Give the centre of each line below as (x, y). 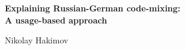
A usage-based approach (56, 20)
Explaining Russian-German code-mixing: (93, 8)
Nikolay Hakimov (37, 40)
